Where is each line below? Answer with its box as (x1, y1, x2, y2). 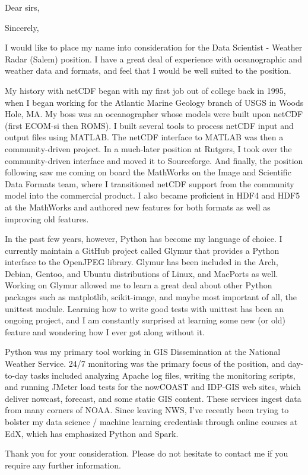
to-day (5, 369, 28, 381)
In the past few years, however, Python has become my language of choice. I (5, 232, 282, 245)
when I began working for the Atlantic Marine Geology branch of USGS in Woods (5, 96, 304, 108)
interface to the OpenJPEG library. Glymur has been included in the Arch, (5, 256, 278, 268)
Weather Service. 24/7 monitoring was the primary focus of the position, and (5, 357, 285, 370)
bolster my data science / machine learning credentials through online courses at (5, 416, 298, 427)
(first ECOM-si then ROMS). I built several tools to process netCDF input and (5, 119, 294, 131)
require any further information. (5, 458, 121, 471)
